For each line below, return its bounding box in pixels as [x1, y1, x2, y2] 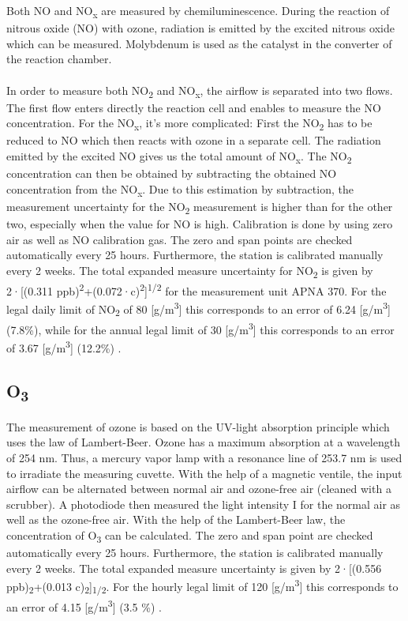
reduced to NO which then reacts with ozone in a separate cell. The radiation [6, 132, 381, 149]
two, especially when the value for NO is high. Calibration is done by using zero [6, 215, 393, 231]
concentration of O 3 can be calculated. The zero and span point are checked [6, 527, 373, 545]
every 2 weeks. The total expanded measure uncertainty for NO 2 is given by [6, 262, 373, 280]
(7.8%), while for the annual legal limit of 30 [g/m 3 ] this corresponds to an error [6, 318, 395, 337]
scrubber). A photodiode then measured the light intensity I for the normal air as [6, 495, 401, 512]
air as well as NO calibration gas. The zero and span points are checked [6, 231, 353, 247]
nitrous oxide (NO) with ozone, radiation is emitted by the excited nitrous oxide [6, 20, 395, 36]
